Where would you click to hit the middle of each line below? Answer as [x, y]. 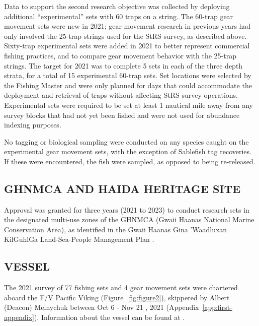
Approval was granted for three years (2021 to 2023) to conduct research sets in [127, 209]
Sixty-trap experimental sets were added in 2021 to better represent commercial [127, 46]
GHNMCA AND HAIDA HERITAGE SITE [122, 188]
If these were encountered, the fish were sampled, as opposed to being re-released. [130, 161]
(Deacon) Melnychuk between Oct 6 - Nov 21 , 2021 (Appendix [102, 307]
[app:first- [217, 307]
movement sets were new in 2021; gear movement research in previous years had [127, 26]
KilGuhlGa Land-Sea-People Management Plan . [79, 239]
